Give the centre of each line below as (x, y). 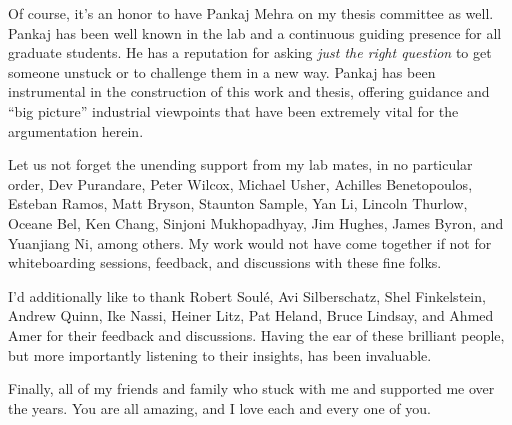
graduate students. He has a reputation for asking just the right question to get (250, 52)
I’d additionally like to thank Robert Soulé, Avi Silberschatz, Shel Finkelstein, (247, 295)
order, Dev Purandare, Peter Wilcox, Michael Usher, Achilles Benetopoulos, (240, 183)
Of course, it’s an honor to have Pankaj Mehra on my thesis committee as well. (251, 13)
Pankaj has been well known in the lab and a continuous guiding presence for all (255, 32)
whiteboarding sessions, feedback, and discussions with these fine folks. (225, 262)
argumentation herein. (76, 130)
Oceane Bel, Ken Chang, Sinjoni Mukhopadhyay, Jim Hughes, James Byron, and (256, 222)
